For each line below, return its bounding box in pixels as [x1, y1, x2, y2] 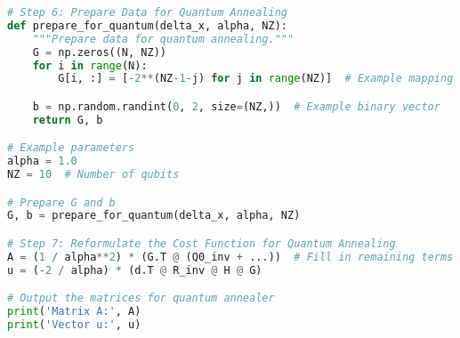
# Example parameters [7, 141, 135, 155]
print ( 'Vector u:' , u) [7, 318, 141, 332]
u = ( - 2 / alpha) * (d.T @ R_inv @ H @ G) [7, 263, 262, 277]
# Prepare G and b [7, 196, 116, 209]
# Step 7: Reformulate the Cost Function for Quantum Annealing [7, 237, 396, 250]
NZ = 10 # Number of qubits [7, 168, 180, 181]
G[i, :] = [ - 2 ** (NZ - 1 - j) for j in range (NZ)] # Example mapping [58, 72, 454, 85]
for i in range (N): [32, 59, 148, 72]
